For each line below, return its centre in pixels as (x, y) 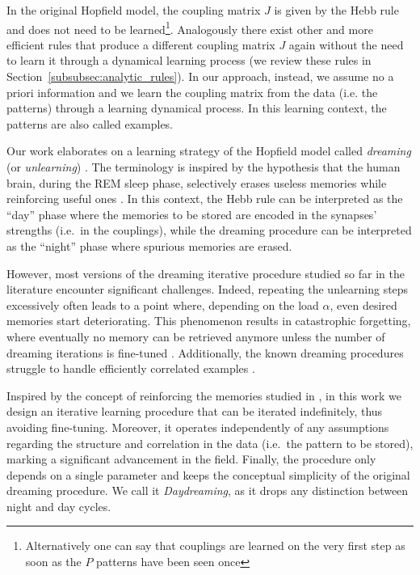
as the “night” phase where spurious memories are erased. (149, 245)
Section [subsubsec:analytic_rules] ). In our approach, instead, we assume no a (200, 76)
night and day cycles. (59, 506)
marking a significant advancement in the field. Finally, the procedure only (191, 459)
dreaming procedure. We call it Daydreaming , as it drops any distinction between (208, 490)
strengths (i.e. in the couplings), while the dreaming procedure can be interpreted (209, 230)
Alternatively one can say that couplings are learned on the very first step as (215, 545)
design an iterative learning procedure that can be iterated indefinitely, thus (195, 411)
